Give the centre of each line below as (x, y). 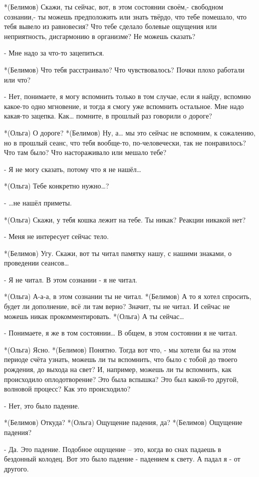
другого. (16, 468)
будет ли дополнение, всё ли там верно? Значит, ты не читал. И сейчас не (117, 306)
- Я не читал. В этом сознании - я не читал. (71, 279)
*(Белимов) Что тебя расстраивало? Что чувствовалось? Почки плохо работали (124, 69)
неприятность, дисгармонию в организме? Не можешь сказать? (100, 36)
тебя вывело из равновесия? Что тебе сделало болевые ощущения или (111, 26)
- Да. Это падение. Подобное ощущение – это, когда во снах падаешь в (113, 449)
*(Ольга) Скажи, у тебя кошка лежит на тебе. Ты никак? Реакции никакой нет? (125, 219)
